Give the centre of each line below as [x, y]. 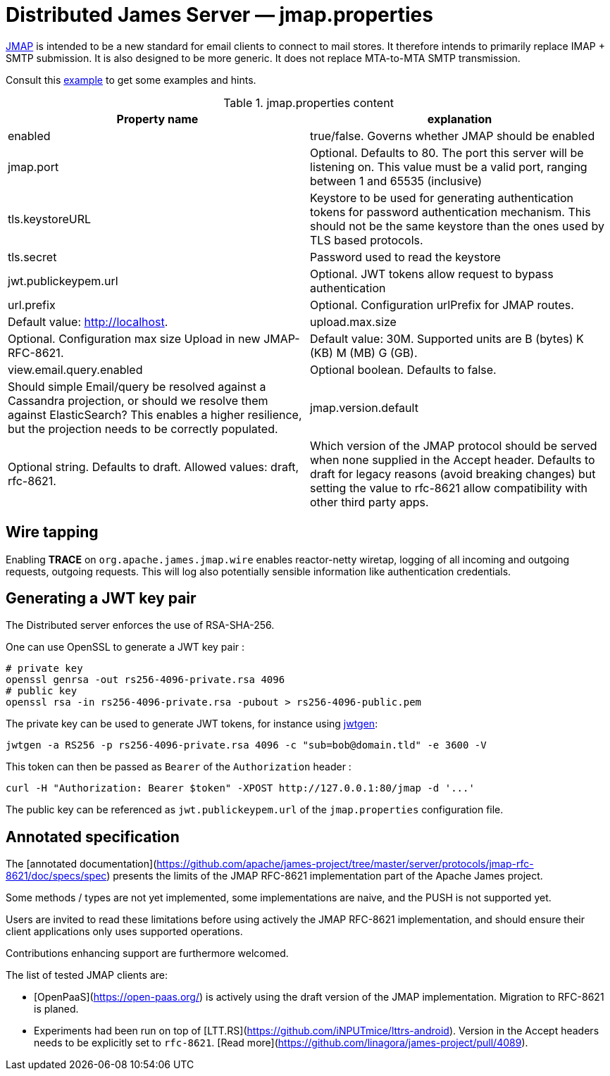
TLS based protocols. [367, 240]
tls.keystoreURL [50, 219]
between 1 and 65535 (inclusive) [396, 181]
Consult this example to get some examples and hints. [131, 80]
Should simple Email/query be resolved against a [137, 386]
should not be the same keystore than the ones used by [457, 226]
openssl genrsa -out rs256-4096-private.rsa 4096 [145, 680]
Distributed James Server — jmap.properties [219, 15]
